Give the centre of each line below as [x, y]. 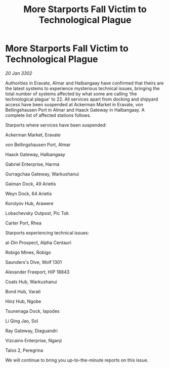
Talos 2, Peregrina [24, 350]
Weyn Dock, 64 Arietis [29, 194]
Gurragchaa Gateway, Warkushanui [42, 174]
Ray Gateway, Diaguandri [32, 331]
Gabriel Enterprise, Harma [32, 164]
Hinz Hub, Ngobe [23, 301]
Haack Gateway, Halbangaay [35, 154]
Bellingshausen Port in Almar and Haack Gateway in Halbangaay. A [75, 110]
